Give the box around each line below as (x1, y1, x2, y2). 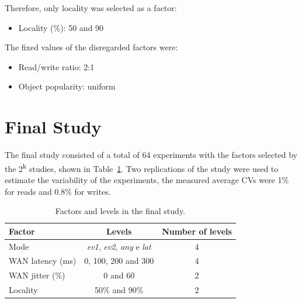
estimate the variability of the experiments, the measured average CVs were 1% (5, 173, 289, 185)
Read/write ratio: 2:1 (18, 60, 95, 73)
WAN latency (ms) (9, 254, 77, 267)
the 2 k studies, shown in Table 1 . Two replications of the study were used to (5, 160, 279, 174)
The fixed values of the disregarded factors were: (5, 41, 178, 53)
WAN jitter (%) (9, 269, 65, 281)
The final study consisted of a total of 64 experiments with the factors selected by (5, 149, 298, 161)
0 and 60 (103, 269, 135, 281)
